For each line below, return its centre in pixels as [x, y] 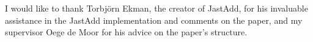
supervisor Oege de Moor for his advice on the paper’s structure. [126, 32]
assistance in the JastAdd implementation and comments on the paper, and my [154, 20]
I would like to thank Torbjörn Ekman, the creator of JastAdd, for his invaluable [156, 8]
